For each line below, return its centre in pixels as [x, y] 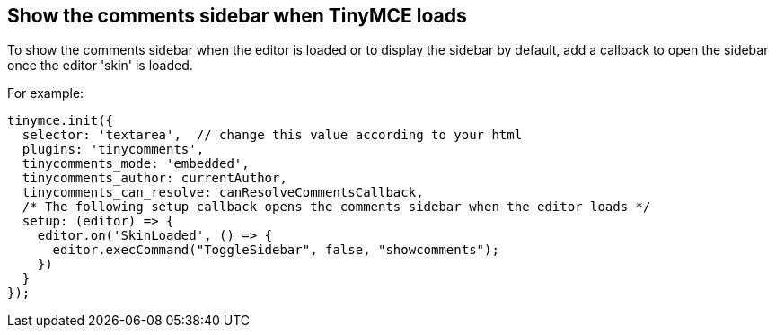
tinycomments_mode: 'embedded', [136, 164]
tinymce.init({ [61, 121]
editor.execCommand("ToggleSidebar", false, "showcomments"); [276, 250]
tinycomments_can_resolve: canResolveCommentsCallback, [223, 193]
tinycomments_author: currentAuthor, [154, 178]
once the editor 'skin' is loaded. [100, 66]
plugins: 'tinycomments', [113, 150]
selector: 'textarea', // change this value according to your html [272, 135]
